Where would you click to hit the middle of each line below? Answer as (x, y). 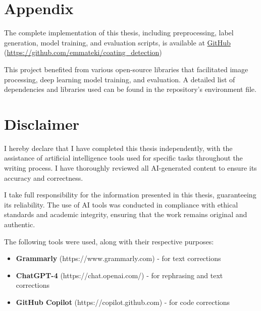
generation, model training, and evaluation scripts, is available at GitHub (117, 42)
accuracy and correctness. (44, 177)
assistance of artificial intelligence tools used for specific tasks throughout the (123, 158)
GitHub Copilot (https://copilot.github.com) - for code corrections (123, 302)
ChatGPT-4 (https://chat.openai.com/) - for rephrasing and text (119, 275)
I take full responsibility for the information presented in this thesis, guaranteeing (130, 195)
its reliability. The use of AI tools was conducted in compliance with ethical (121, 204)
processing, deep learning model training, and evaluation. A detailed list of (120, 79)
